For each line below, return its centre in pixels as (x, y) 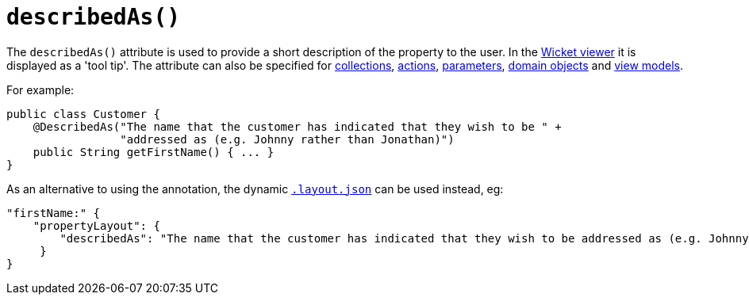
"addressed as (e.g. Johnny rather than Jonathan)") (287, 139)
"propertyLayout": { (96, 225)
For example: (40, 90)
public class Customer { (83, 114)
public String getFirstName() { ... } (154, 152)
